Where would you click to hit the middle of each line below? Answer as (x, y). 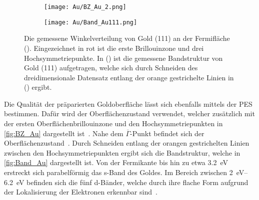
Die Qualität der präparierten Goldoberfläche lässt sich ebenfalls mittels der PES (128, 103)
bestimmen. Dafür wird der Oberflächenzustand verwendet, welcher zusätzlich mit (129, 113)
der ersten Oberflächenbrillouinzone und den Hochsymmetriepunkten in (113, 123)
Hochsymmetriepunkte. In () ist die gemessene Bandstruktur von (123, 58)
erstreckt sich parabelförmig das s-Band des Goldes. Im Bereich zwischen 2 (118, 172)
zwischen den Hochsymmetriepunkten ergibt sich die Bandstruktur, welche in (122, 152)
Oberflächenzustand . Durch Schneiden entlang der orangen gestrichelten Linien (127, 143)
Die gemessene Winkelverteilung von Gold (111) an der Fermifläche (127, 38)
